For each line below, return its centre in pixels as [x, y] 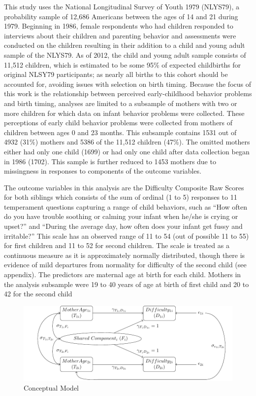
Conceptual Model [51, 388]
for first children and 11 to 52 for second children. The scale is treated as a [117, 245]
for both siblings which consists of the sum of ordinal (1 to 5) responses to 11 [121, 197]
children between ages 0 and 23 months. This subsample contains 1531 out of [120, 132]
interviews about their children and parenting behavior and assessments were [120, 35]
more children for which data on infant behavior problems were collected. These [124, 113]
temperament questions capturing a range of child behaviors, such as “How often [126, 206]
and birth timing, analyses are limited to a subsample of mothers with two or [121, 103]
